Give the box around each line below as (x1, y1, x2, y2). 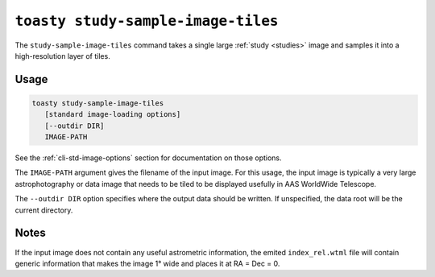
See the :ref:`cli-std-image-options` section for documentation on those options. (14, 153, 282, 163)
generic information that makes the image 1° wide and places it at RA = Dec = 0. (14, 258, 280, 268)
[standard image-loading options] (44, 110, 181, 119)
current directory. (14, 205, 73, 215)
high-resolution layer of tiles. (14, 51, 110, 60)
